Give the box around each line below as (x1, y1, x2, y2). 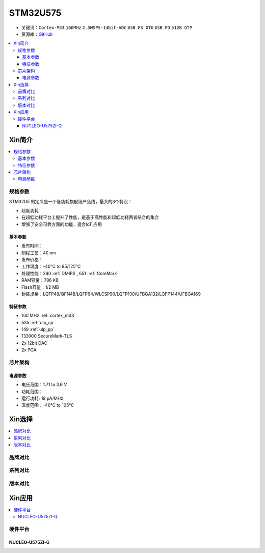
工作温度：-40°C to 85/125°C (21, 263, 81, 270)
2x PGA (21, 347, 37, 353)
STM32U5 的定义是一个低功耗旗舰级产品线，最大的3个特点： (9, 198, 132, 204)
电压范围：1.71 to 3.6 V (21, 382, 67, 387)
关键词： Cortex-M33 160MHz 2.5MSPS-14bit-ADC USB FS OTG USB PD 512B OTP (21, 25, 192, 30)
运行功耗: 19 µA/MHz (21, 395, 64, 401)
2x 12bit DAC (21, 340, 48, 346)
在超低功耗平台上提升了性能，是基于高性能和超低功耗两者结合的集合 (21, 214, 159, 221)
